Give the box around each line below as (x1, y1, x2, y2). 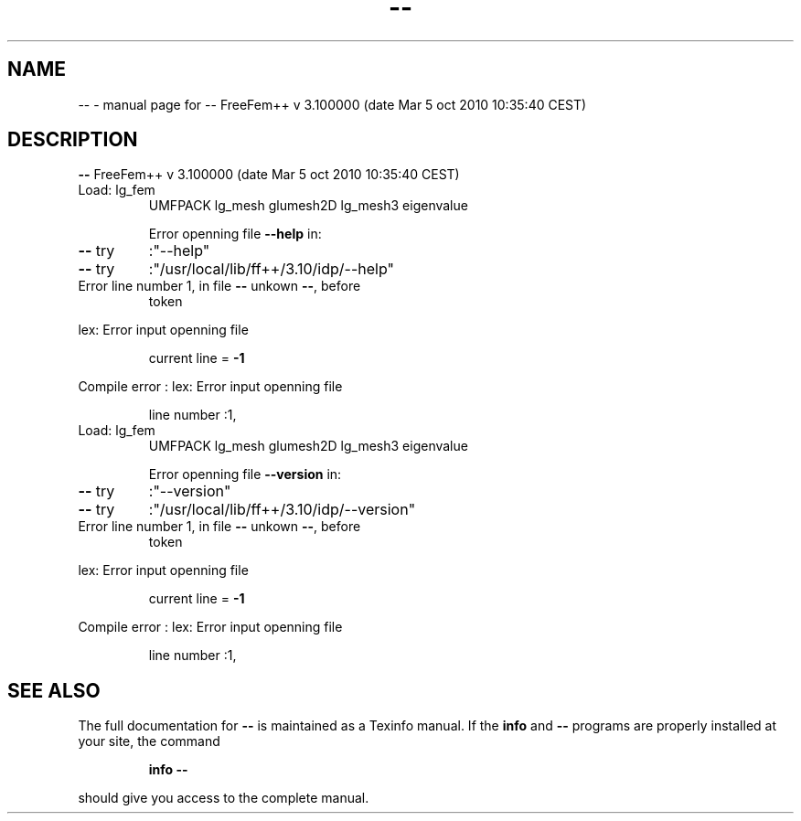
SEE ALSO (7, 678, 101, 702)
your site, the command (78, 733, 220, 750)
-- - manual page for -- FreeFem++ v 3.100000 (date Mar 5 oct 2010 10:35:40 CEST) (78, 96, 587, 112)
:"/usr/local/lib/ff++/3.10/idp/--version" (148, 500, 416, 519)
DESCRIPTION (7, 128, 138, 152)
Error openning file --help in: (148, 226, 322, 242)
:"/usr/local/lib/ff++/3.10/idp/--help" (148, 260, 394, 279)
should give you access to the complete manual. (78, 790, 369, 806)
